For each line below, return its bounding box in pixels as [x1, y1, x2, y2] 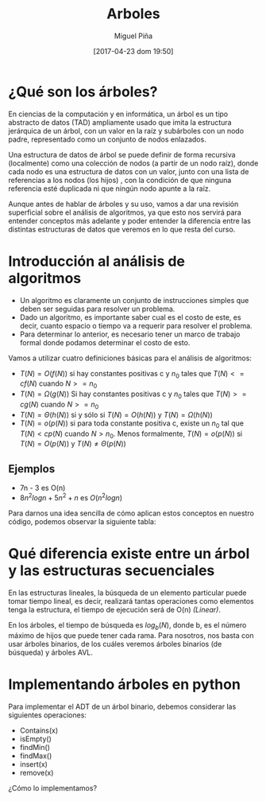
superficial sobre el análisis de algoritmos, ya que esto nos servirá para [8, 208, 242, 217]
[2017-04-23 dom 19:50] [93, 46, 174, 56]
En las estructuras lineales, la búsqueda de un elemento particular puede [8, 588, 247, 597]
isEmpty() [19, 733, 52, 744]
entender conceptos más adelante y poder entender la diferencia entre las [8, 216, 252, 225]
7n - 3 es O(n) [19, 483, 66, 493]
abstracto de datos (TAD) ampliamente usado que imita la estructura [8, 117, 232, 127]
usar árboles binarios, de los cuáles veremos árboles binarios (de [8, 639, 222, 648]
